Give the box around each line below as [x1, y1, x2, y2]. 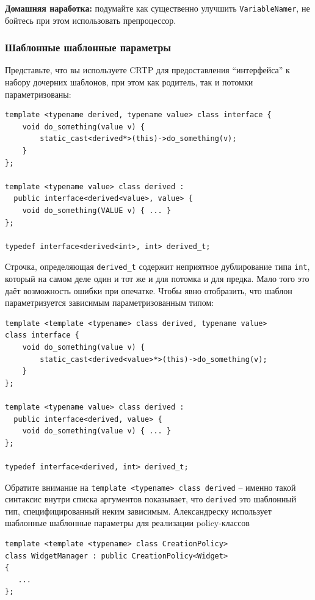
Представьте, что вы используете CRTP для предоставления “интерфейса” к [5, 63, 290, 76]
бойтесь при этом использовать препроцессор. [5, 13, 176, 26]
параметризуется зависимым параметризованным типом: [5, 296, 214, 309]
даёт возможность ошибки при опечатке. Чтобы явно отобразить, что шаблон [5, 284, 292, 297]
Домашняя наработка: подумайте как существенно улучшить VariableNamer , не [5, 2, 310, 14]
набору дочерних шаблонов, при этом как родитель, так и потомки [5, 76, 253, 89]
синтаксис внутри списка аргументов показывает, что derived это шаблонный [5, 493, 297, 505]
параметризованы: [5, 87, 71, 100]
